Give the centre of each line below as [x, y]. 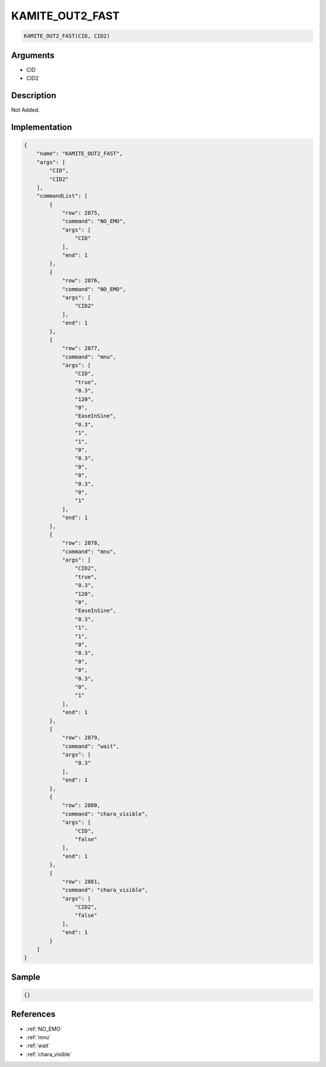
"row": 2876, [81, 281]
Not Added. [26, 109]
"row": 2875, [81, 213]
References [33, 1014]
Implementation [42, 127]
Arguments [33, 55]
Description [34, 95]
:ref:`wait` [38, 1046]
